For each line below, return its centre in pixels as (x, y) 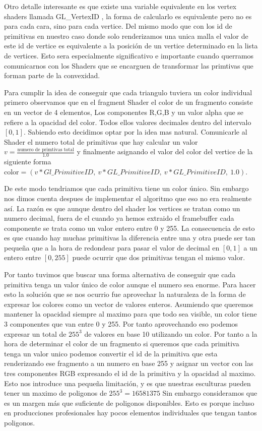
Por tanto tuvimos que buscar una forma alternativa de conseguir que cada (120, 274)
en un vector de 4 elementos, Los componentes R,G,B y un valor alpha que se (124, 112)
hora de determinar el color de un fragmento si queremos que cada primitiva (122, 344)
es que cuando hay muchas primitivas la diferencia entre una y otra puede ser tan (130, 238)
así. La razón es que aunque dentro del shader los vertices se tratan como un (122, 208)
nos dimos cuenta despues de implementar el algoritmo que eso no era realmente (128, 198)
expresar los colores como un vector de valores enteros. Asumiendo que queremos (129, 304)
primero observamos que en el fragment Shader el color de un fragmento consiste (128, 102)
